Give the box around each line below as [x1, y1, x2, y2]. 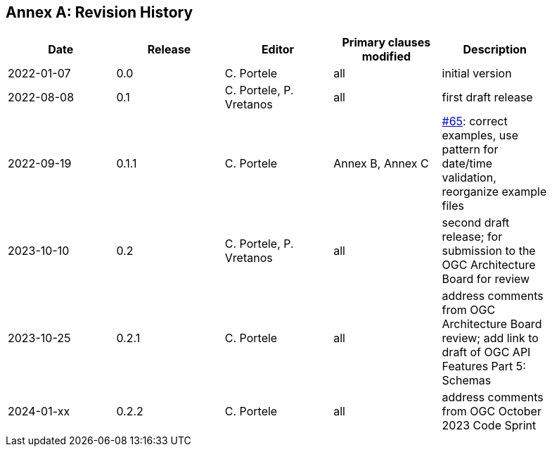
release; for [442, 230, 503, 244]
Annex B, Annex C [333, 156, 429, 171]
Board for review [442, 272, 530, 287]
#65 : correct [442, 114, 508, 129]
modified [361, 49, 411, 64]
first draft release [442, 90, 533, 105]
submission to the [442, 244, 536, 258]
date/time [442, 156, 492, 171]
